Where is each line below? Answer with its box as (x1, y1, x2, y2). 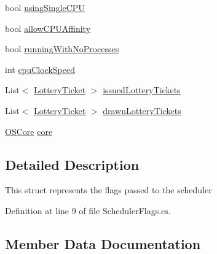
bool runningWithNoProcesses (5, 42, 119, 55)
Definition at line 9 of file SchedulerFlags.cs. (5, 204, 171, 217)
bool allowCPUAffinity (5, 21, 91, 34)
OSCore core (5, 125, 53, 137)
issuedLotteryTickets (103, 83, 181, 96)
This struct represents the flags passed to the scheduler (5, 183, 212, 196)
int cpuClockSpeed (5, 63, 75, 75)
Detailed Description (5, 155, 140, 174)
